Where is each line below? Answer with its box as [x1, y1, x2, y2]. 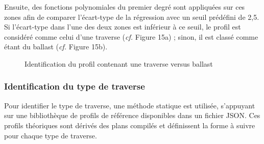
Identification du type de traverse [4, 80, 145, 93]
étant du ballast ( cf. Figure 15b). [4, 41, 108, 52]
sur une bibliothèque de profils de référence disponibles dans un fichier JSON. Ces [4, 110, 260, 121]
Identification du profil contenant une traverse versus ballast [25, 58, 213, 69]
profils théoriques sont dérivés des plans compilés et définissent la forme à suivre [4, 120, 255, 130]
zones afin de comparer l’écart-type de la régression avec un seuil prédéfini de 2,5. [4, 11, 259, 22]
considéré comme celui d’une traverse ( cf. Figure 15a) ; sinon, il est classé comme [4, 31, 258, 42]
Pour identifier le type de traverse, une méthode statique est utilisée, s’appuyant [4, 100, 255, 110]
